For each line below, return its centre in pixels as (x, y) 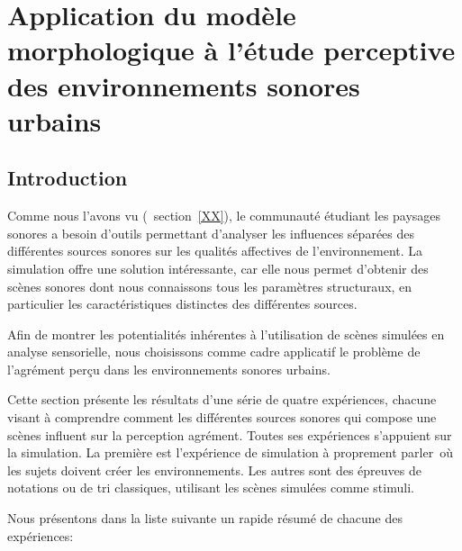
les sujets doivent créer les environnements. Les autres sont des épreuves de (214, 470)
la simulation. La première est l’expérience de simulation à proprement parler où (230, 452)
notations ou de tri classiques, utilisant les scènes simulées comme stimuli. (211, 488)
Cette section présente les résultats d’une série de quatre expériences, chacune (222, 399)
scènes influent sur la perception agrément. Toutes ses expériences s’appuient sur (230, 434)
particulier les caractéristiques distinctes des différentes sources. (182, 304)
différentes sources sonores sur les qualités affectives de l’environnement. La (215, 251)
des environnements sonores (184, 85)
